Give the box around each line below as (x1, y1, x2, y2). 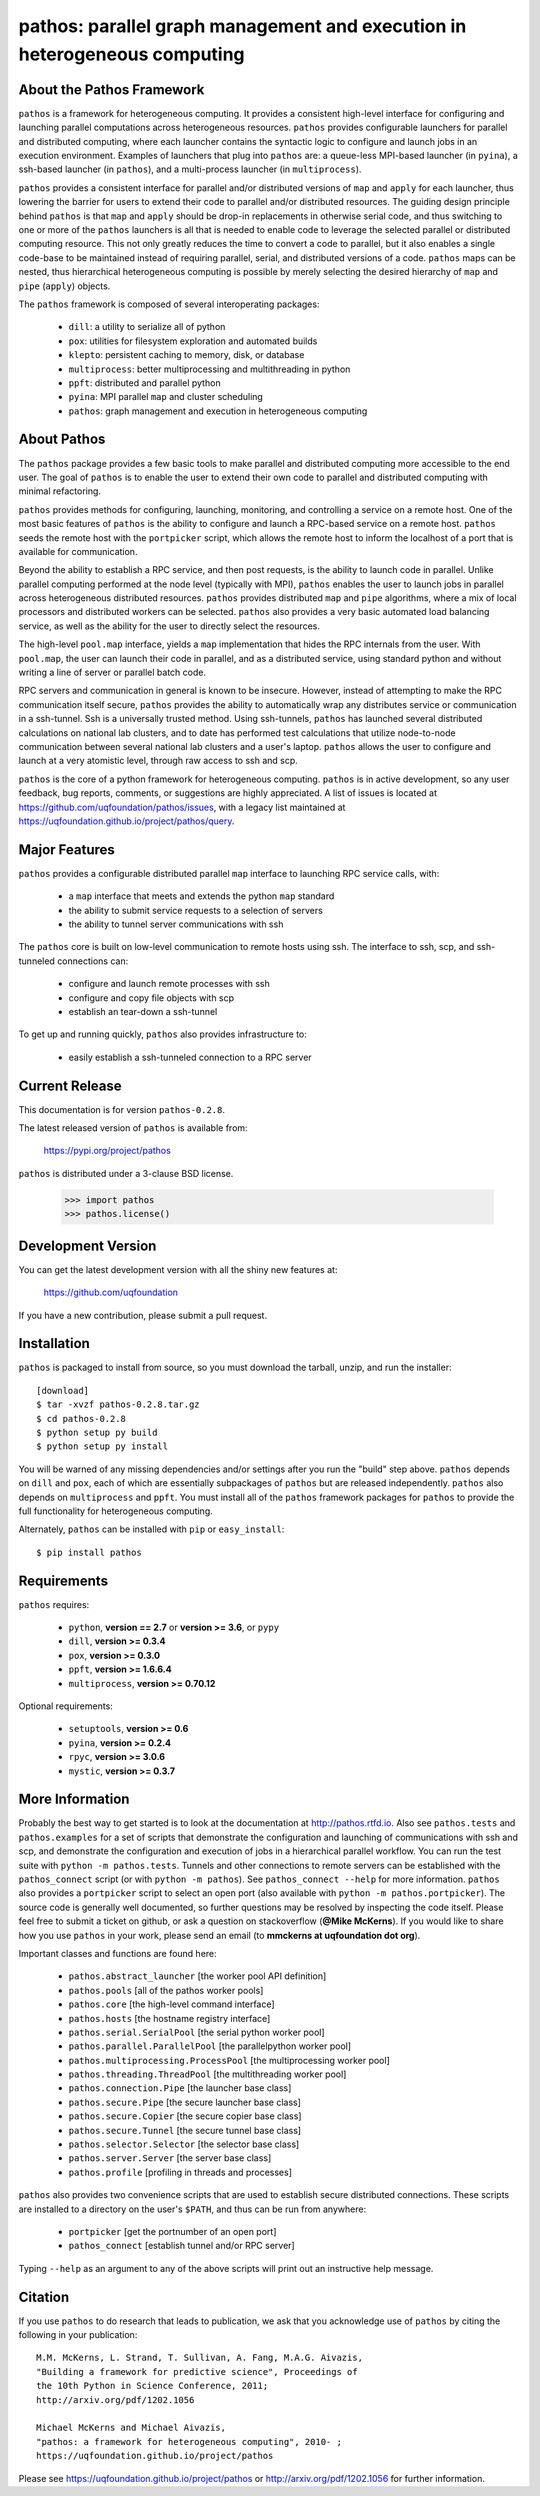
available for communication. (18, 545, 138, 557)
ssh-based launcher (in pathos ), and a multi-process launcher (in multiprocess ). (18, 163, 362, 175)
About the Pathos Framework (18, 81, 205, 98)
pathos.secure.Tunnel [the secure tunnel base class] (68, 2124, 302, 2136)
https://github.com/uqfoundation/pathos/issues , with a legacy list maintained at (18, 801, 346, 813)
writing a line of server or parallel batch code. (18, 666, 207, 679)
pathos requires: (18, 1598, 90, 1610)
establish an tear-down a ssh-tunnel (68, 1005, 218, 1017)
